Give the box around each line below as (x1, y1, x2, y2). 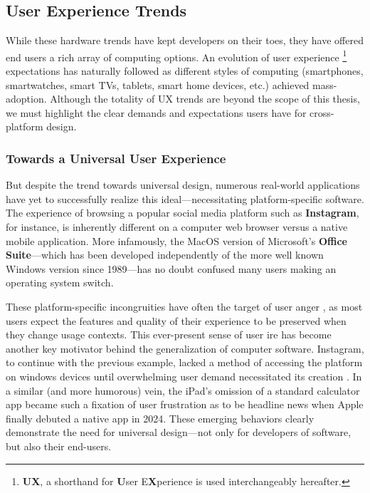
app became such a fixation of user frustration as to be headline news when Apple (6, 397, 364, 412)
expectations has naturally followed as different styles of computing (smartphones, (6, 63, 364, 78)
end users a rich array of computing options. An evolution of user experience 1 (6, 47, 347, 64)
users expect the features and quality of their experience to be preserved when (6, 313, 347, 328)
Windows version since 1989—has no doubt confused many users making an (6, 261, 337, 276)
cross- (310, 105, 334, 120)
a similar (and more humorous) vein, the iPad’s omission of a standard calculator (6, 383, 360, 398)
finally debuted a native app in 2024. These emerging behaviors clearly (6, 410, 314, 425)
